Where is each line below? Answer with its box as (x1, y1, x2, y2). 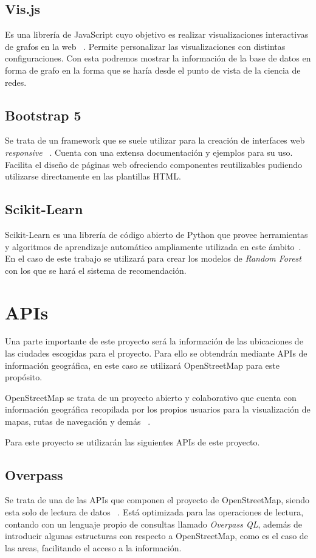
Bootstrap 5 (5, 105, 81, 124)
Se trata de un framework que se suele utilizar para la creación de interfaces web (5, 134, 305, 147)
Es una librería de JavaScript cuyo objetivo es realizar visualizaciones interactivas (5, 28, 309, 41)
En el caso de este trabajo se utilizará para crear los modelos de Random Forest (5, 252, 301, 265)
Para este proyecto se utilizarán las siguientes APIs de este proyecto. (5, 435, 260, 448)
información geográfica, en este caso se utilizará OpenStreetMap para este (5, 358, 280, 371)
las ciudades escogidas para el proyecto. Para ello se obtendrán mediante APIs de (5, 347, 307, 360)
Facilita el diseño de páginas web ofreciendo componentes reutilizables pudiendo (5, 158, 303, 170)
